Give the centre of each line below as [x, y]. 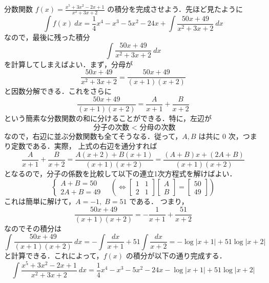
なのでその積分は [33, 228]
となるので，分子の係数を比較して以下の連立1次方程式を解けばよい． [120, 173]
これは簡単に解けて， [40, 201]
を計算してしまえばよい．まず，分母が [68, 64]
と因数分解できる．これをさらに [58, 91]
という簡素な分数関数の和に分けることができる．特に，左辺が [108, 118]
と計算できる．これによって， [54, 256]
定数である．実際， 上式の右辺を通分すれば [84, 146]
